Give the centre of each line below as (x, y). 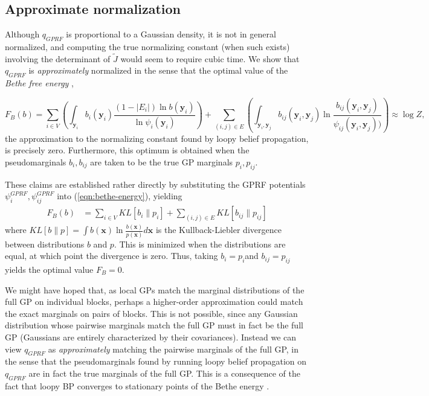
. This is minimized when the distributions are (200, 244)
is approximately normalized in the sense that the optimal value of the (158, 70)
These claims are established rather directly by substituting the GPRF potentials (155, 184)
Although (22, 34)
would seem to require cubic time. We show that (210, 58)
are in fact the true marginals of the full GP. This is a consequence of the (164, 373)
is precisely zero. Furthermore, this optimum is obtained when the (127, 150)
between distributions (45, 244)
